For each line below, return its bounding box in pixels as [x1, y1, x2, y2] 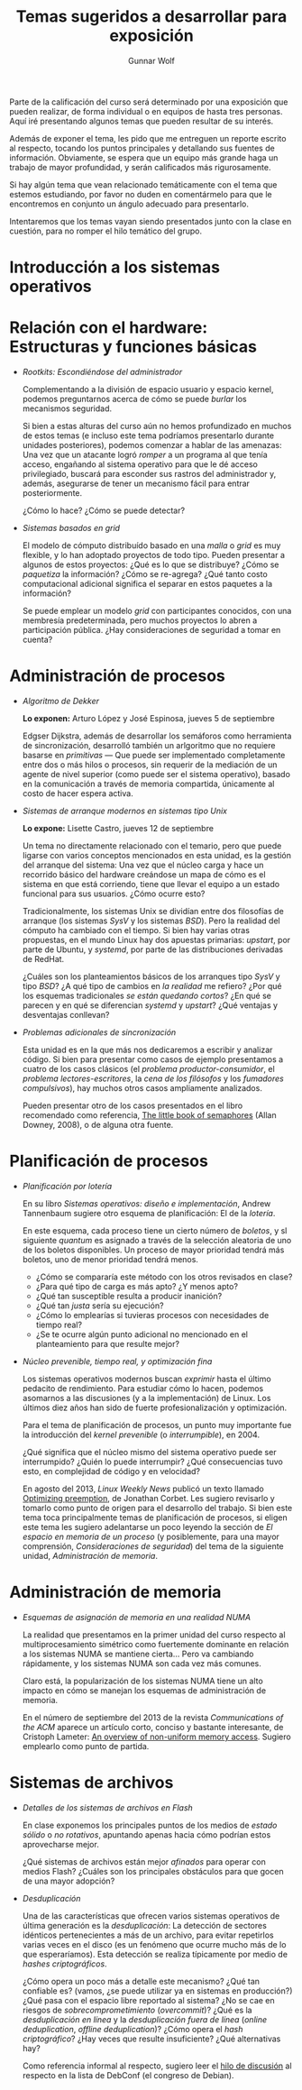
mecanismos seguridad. [22, 403, 113, 414]
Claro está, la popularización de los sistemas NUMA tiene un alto [22, 1675, 263, 1686]
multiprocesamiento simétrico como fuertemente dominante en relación [22, 1638, 289, 1649]
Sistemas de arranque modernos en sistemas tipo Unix [22, 805, 228, 816]
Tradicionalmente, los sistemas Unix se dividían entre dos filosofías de [22, 906, 284, 916]
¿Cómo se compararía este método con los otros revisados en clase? [35, 1271, 293, 1282]
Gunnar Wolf [127, 55, 176, 66]
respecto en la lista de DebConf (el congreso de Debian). [22, 2069, 234, 2080]
